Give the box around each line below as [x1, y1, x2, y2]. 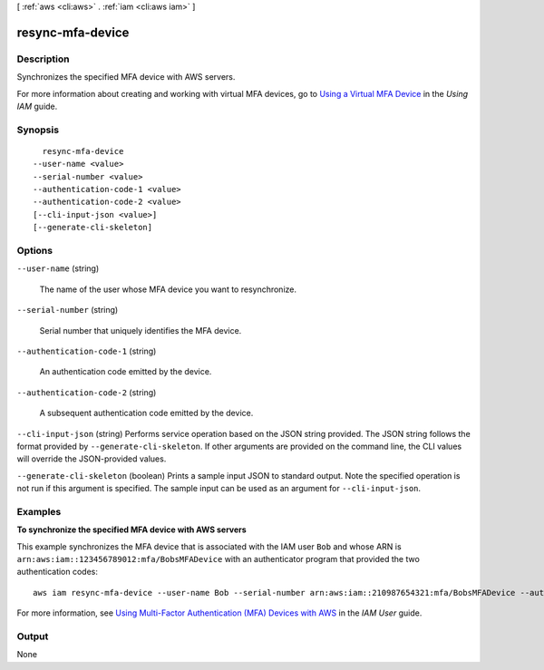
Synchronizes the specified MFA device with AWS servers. [16, 72, 236, 83]
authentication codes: [16, 567, 99, 578]
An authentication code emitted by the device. [39, 366, 212, 377]
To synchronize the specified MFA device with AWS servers [16, 524, 247, 535]
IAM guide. [16, 101, 58, 112]
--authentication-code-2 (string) [16, 386, 157, 398]
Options [16, 245, 53, 257]
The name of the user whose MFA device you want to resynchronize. [39, 284, 297, 295]
